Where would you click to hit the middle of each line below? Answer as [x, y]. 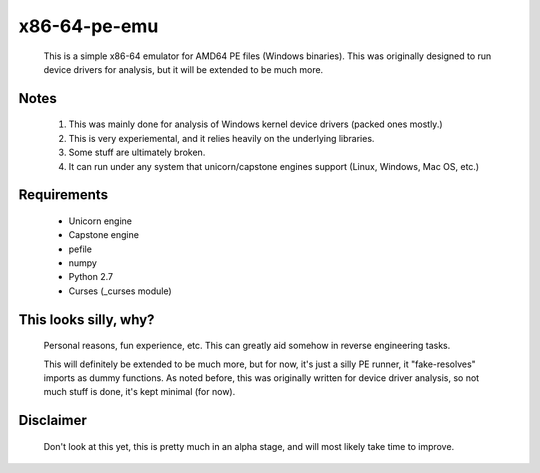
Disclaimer [52, 420]
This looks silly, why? [86, 319]
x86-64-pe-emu [88, 26]
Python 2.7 [91, 277]
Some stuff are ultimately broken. [137, 152]
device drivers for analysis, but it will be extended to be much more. [183, 69]
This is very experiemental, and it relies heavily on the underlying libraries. [221, 138]
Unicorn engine [100, 221]
